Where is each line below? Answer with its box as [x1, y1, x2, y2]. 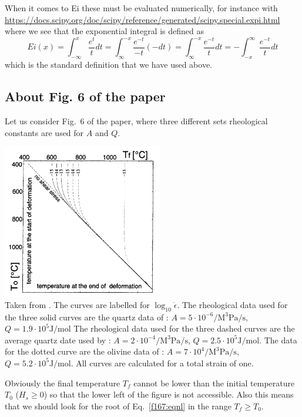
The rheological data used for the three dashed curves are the [73, 322, 295, 335]
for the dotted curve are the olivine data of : [5, 345, 165, 358]
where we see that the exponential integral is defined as [5, 25, 204, 37]
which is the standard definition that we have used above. [5, 58, 212, 71]
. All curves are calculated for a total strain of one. [71, 356, 254, 369]
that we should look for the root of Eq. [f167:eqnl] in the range [5, 399, 231, 412]
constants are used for [5, 126, 84, 138]
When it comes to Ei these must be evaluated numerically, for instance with [5, 2, 278, 14]
